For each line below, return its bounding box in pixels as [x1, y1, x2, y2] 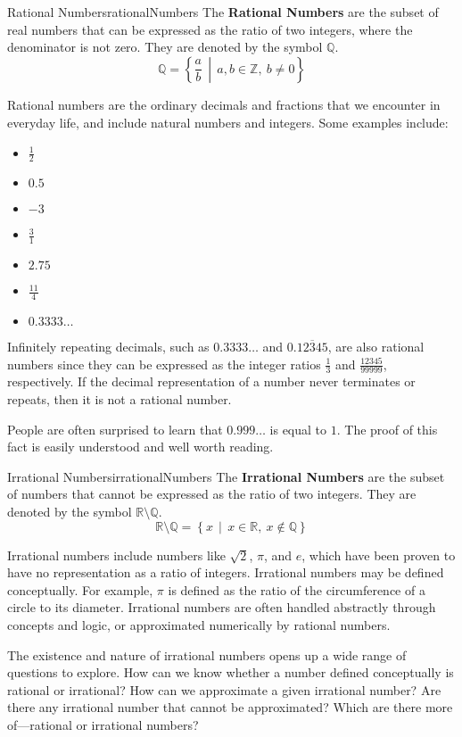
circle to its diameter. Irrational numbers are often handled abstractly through [7, 598, 436, 617]
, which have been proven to [301, 545, 456, 564]
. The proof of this [336, 419, 438, 438]
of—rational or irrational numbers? [7, 715, 199, 733]
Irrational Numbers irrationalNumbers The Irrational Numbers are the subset [7, 467, 445, 485]
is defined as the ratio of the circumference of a [168, 580, 425, 599]
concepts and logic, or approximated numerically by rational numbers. [7, 615, 391, 633]
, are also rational [327, 337, 425, 356]
